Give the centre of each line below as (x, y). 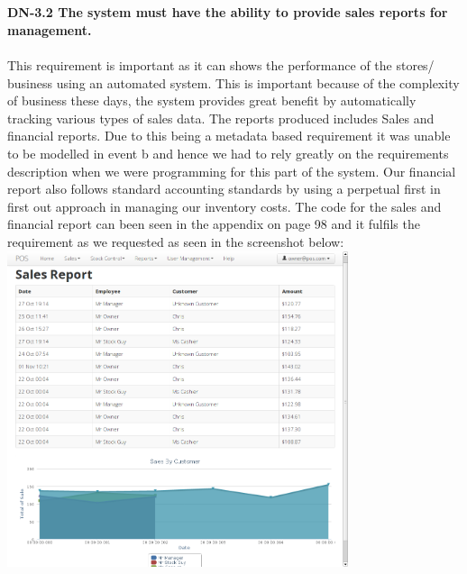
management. (50, 29)
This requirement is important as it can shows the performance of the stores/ (221, 64)
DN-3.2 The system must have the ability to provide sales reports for (228, 12)
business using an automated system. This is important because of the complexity (233, 82)
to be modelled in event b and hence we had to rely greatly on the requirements (228, 153)
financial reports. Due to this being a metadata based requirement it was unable (229, 136)
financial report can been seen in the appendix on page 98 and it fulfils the (214, 224)
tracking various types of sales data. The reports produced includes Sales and (221, 118)
